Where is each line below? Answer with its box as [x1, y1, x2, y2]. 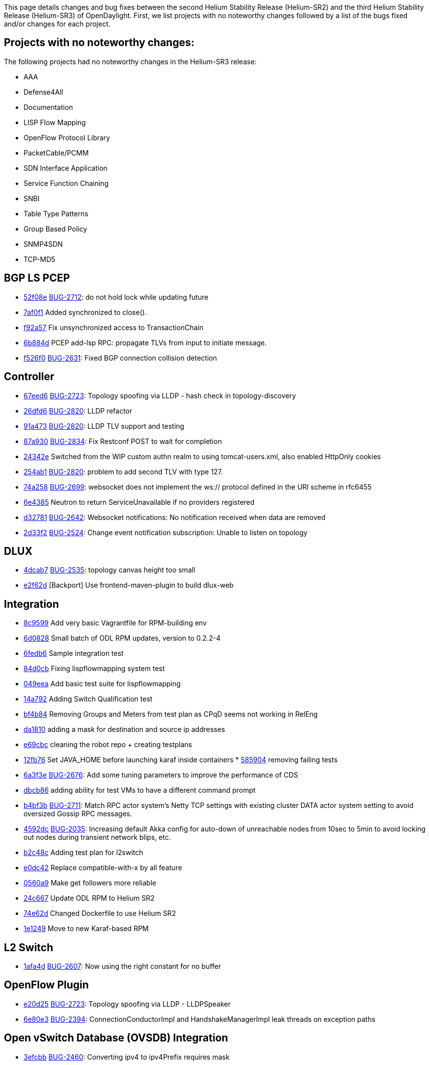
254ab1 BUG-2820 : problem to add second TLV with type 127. [24, 467, 223, 476]
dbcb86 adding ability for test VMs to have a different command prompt [24, 786, 256, 795]
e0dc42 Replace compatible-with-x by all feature [24, 863, 182, 872]
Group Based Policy [24, 224, 87, 233]
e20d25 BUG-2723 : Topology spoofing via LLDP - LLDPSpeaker [24, 999, 231, 1008]
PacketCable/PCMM [24, 148, 89, 157]
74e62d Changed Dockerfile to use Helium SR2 [24, 909, 176, 918]
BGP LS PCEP [4, 272, 70, 285]
